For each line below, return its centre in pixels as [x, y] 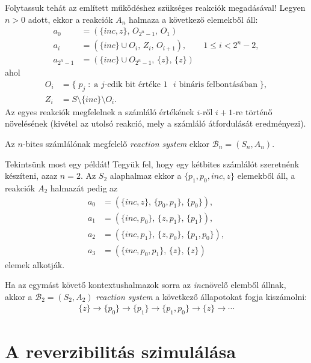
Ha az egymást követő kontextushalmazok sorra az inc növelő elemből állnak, [146, 285]
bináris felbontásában [218, 84]
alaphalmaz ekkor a [146, 175]
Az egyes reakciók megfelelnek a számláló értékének [100, 111]
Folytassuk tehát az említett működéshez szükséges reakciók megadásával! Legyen [155, 7]
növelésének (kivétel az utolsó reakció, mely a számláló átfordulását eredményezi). [155, 123]
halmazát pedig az [84, 187]
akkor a [19, 296]
